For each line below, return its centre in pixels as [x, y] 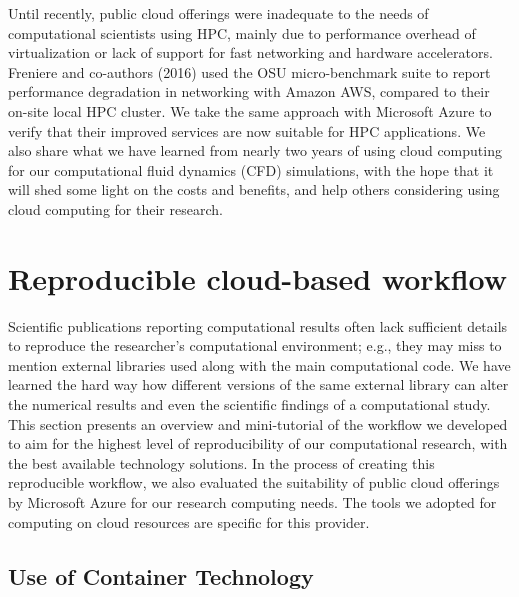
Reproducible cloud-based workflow [257, 277]
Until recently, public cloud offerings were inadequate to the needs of [218, 13]
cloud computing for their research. [115, 208]
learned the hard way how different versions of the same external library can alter [258, 384]
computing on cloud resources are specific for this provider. [189, 521]
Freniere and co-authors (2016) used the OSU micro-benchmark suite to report [249, 71]
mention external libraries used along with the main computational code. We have [259, 364]
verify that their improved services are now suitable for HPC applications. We [247, 130]
